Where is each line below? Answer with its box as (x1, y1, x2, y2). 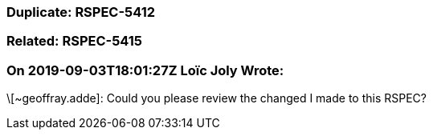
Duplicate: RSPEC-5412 (6, 4, 156, 20)
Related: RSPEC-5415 (6, 33, 143, 50)
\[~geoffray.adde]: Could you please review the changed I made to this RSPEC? (6, 91, 427, 106)
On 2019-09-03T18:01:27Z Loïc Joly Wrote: (6, 62, 284, 78)
